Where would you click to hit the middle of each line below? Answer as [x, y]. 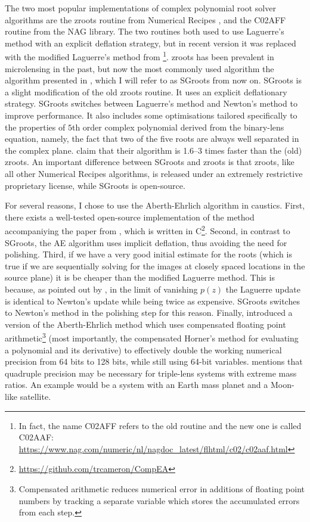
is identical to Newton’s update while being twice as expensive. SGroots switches [152, 301]
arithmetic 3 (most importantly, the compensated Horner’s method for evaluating [152, 337]
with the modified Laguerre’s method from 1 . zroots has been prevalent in [139, 56]
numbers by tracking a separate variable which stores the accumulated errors [159, 500]
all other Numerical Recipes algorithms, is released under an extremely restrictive [154, 173]
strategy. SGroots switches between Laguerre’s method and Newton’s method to [151, 103]
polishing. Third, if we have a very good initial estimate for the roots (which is [148, 254]
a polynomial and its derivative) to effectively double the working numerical [143, 349]
